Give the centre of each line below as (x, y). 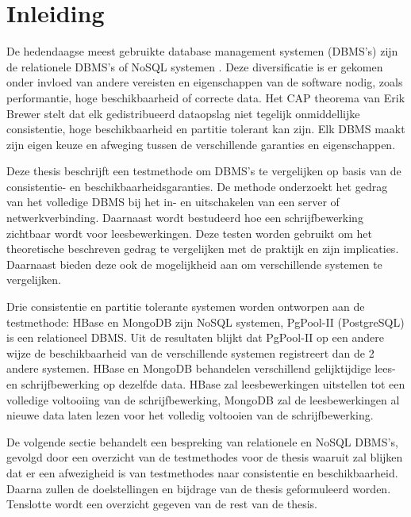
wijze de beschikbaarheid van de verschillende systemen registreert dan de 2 (190, 352)
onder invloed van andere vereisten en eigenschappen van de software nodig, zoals (205, 82)
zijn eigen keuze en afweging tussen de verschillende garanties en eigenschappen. (201, 144)
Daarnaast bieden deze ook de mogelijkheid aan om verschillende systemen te (194, 264)
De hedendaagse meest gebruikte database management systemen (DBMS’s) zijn (202, 51)
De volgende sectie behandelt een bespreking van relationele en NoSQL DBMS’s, (202, 441)
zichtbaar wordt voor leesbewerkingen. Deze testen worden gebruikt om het (189, 233)
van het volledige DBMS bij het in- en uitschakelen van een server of (173, 202)
